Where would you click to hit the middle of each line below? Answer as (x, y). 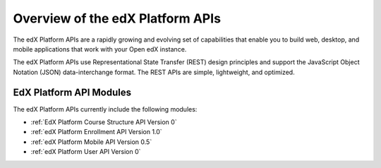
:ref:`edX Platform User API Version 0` (86, 152)
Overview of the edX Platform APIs (117, 18)
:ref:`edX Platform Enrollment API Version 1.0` (96, 132)
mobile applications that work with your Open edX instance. (100, 49)
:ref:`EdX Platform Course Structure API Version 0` (104, 122)
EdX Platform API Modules (72, 92)
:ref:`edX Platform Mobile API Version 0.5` (91, 142)
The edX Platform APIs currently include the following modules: (105, 109)
